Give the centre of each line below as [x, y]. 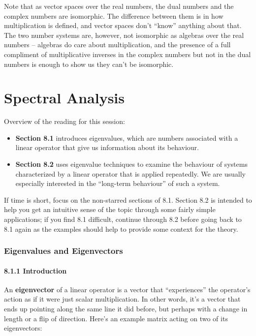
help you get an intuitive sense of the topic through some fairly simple [110, 209]
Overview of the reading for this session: [64, 121]
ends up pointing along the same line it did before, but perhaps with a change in [126, 309]
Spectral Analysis [64, 98]
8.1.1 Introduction [35, 270]
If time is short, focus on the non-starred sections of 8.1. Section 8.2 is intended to [128, 199]
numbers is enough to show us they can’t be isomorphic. [89, 64]
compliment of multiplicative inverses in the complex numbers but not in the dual [128, 54]
